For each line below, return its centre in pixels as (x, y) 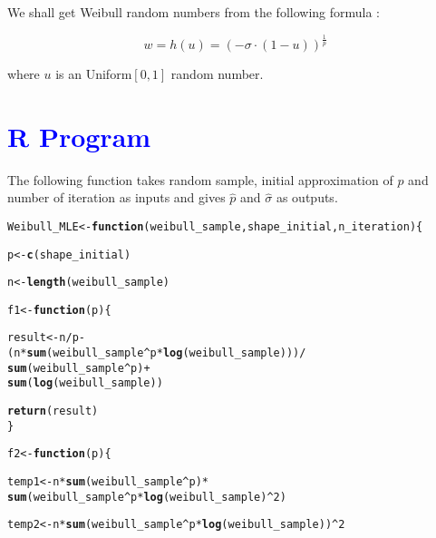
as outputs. (307, 197)
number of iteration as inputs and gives (116, 197)
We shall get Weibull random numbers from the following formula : (194, 12)
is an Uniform (94, 73)
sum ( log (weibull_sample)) (85, 383)
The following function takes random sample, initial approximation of (200, 179)
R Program (79, 136)
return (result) (53, 411)
